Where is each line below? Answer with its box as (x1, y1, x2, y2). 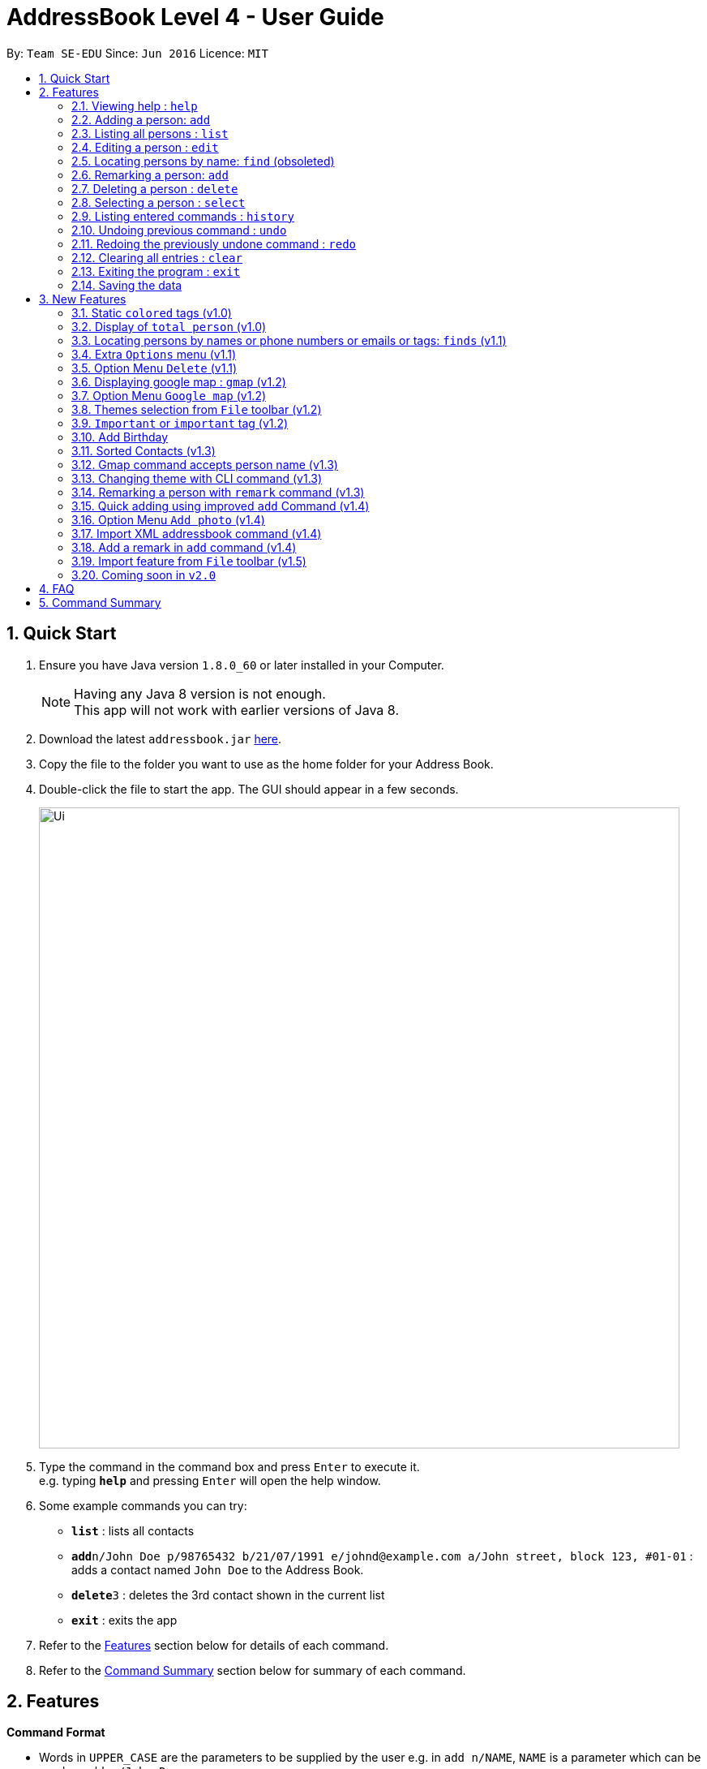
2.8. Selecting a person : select (71, 195, 246, 209)
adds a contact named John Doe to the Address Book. (71, 1562, 364, 1577)
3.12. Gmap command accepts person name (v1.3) (71, 457, 338, 471)
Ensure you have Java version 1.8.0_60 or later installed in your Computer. (39, 657, 444, 672)
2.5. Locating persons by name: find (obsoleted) (71, 153, 335, 168)
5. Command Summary (39, 595, 161, 609)
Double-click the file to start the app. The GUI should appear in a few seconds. (39, 781, 459, 796)
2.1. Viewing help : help (71, 98, 198, 113)
